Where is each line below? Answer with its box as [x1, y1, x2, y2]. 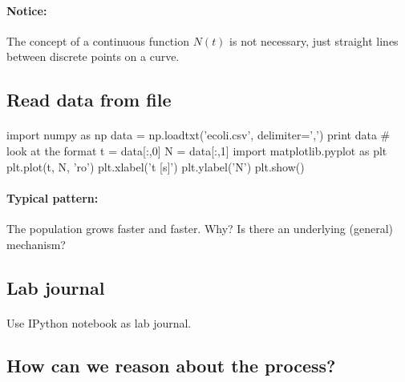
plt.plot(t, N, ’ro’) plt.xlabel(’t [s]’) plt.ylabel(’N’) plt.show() [6, 158, 305, 175]
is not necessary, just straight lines [229, 32, 399, 49]
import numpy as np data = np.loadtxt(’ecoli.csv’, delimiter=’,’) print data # [6, 127, 391, 143]
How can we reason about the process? [6, 353, 336, 378]
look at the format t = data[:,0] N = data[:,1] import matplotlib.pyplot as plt [6, 142, 387, 159]
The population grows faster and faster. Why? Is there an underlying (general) [6, 219, 394, 236]
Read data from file [6, 87, 172, 112]
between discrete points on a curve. [6, 48, 180, 65]
